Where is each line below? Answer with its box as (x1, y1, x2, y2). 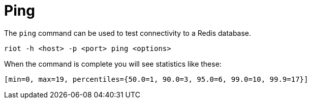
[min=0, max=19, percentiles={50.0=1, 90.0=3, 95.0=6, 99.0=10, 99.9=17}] (4, 75, 308, 83)
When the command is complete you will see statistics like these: (4, 59, 222, 68)
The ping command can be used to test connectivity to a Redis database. (4, 28, 252, 37)
